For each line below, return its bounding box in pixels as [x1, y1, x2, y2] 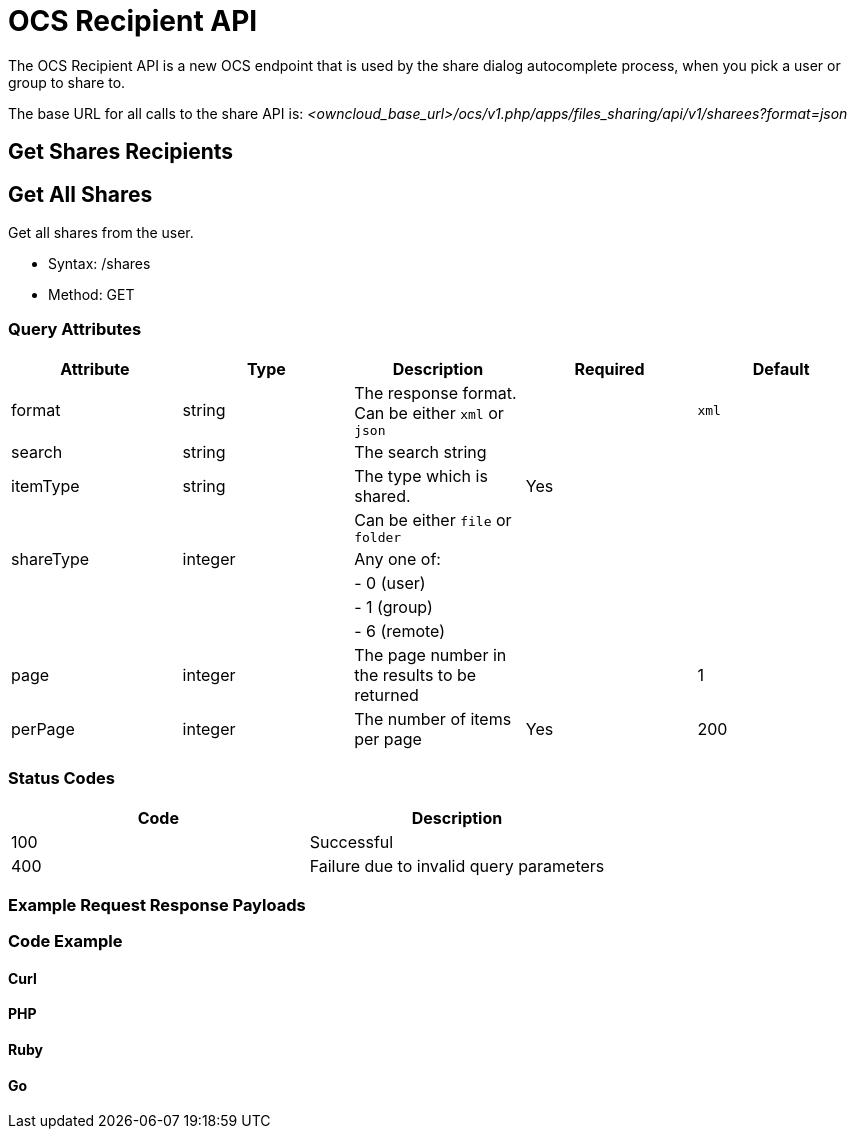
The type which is [354, 465, 488, 486]
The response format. [354, 382, 517, 403]
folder [354, 529, 402, 545]
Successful [309, 831, 394, 852]
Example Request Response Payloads [8, 894, 306, 915]
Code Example [8, 931, 123, 952]
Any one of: [354, 548, 441, 569]
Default [752, 358, 810, 379]
